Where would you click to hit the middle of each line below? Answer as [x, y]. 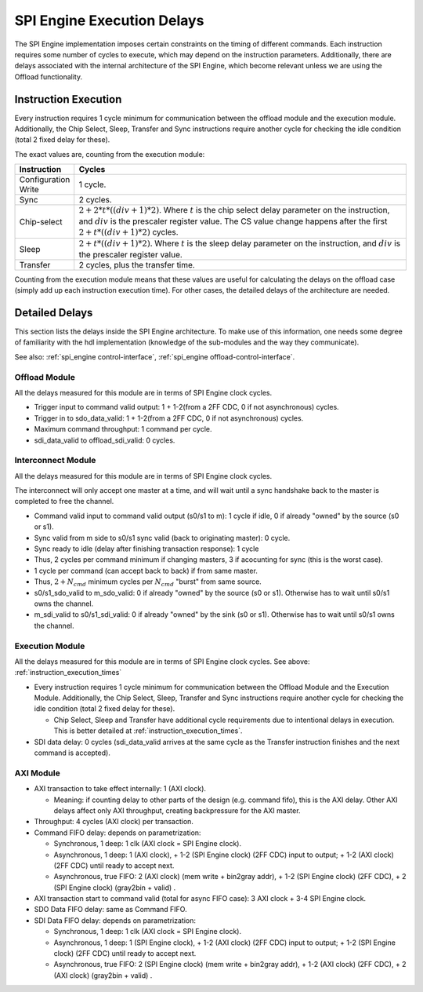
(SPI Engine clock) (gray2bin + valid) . [115, 888]
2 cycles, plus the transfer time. [137, 264]
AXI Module [37, 773]
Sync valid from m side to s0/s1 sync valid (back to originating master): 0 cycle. [162, 538]
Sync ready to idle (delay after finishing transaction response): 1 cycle [146, 549]
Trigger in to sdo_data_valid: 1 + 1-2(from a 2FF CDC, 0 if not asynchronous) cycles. [169, 418]
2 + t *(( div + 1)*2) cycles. [129, 232]
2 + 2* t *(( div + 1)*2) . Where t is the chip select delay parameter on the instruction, [234, 210]
